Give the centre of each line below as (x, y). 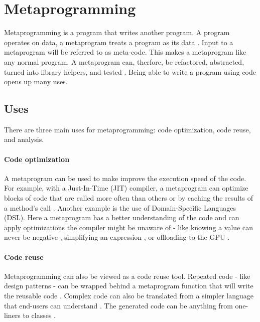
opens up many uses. (36, 82)
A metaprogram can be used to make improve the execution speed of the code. (125, 178)
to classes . (39, 315)
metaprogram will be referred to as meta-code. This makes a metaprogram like (125, 52)
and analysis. (24, 139)
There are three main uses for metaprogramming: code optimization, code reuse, (127, 129)
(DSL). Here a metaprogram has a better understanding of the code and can (122, 217)
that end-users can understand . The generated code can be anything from (118, 305)
